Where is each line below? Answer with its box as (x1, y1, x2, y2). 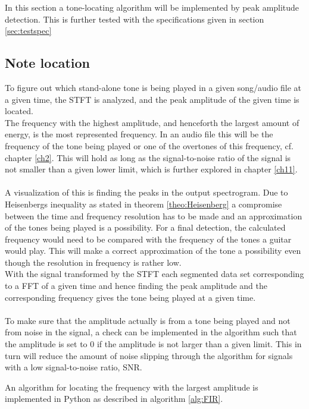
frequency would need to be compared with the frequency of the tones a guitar (5, 232, 292, 245)
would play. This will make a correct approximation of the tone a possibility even (5, 244, 301, 257)
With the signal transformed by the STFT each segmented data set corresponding (5, 268, 304, 280)
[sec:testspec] (5, 24, 52, 37)
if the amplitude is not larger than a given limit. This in (96, 338, 302, 350)
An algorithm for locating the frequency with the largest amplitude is (5, 380, 258, 393)
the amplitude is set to (5, 338, 88, 350)
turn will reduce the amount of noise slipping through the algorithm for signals (5, 349, 293, 361)
